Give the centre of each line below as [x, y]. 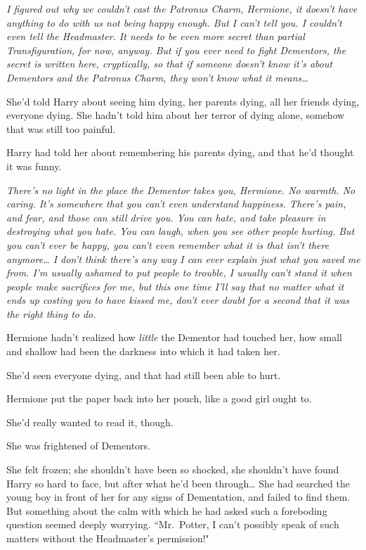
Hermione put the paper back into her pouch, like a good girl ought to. [159, 398]
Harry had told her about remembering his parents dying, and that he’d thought [180, 152]
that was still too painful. [61, 128]
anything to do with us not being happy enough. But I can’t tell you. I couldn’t [174, 22]
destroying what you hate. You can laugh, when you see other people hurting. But [181, 231]
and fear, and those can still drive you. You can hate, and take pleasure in [166, 217]
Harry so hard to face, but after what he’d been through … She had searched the [178, 483]
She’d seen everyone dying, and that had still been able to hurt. [144, 375]
